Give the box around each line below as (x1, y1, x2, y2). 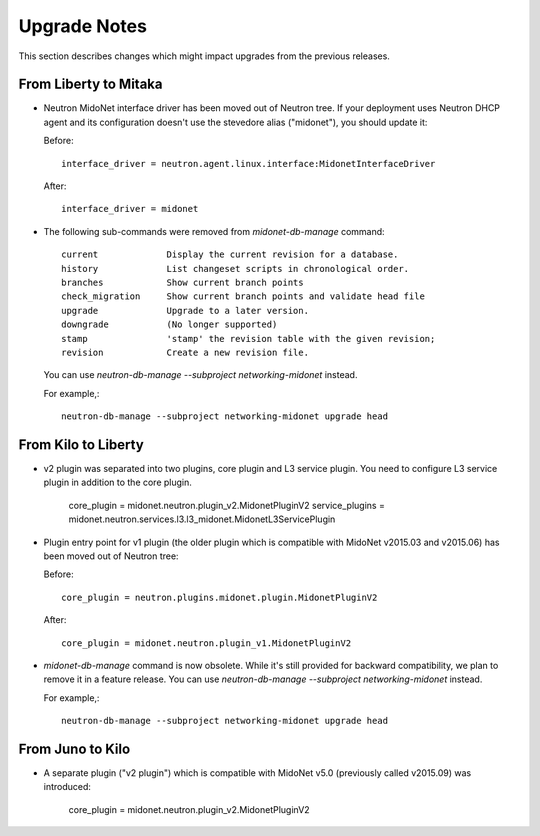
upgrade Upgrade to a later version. (61, 305, 310, 316)
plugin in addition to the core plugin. (43, 476, 192, 489)
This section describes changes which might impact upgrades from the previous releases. (18, 50, 390, 62)
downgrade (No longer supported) (61, 319, 278, 330)
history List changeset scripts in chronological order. (61, 263, 410, 274)
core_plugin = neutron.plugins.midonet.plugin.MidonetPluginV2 (61, 591, 378, 603)
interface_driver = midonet (61, 203, 199, 215)
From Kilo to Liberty (18, 436, 144, 453)
